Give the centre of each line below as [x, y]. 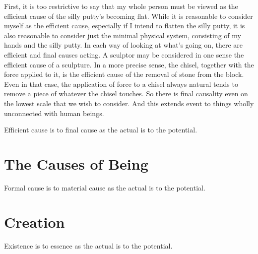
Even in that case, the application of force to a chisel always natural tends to [121, 84]
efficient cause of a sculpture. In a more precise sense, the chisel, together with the [129, 64]
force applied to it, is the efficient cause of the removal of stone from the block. [124, 74]
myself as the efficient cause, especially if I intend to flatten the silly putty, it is [125, 26]
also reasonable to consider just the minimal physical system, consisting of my [123, 35]
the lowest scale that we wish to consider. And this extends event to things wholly [129, 103]
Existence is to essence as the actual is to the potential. [88, 245]
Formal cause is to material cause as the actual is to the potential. [105, 187]
